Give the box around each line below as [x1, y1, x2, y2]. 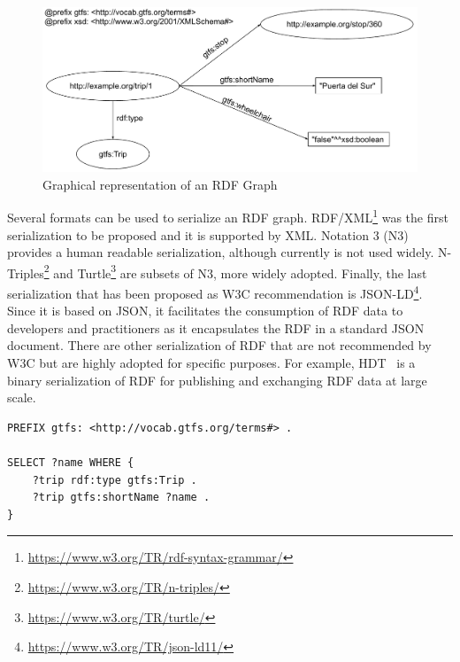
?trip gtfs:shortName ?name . [32, 491, 211, 504]
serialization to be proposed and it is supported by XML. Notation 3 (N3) [7, 225, 409, 244]
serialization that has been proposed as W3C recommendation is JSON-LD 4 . [7, 281, 423, 302]
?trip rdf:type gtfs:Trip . [32, 473, 197, 487]
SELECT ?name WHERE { [7, 456, 134, 469]
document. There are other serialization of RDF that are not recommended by [7, 336, 432, 354]
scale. [7, 388, 36, 407]
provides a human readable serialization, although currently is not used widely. [7, 243, 434, 261]
